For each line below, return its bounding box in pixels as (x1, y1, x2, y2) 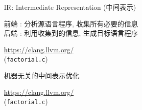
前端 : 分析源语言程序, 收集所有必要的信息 (4, 18, 138, 28)
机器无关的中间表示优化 (4, 70, 79, 81)
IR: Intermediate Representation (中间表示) (4, 2, 136, 12)
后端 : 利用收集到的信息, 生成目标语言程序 (4, 28, 138, 38)
